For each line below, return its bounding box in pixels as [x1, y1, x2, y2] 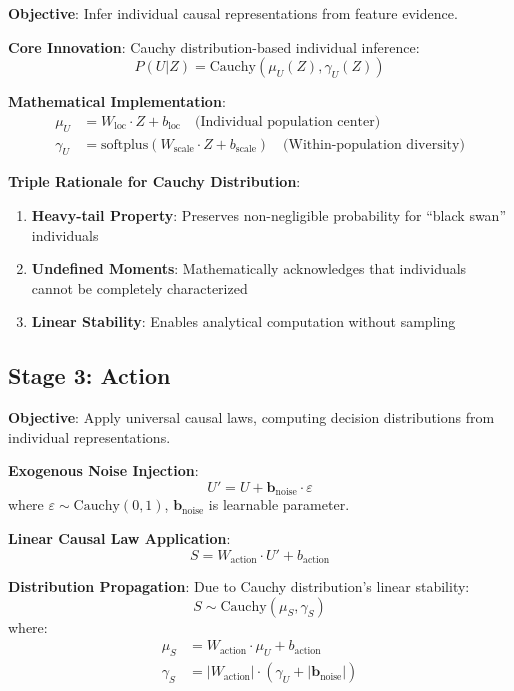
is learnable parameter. [208, 494, 350, 515]
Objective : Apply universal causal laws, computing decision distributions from [8, 407, 495, 428]
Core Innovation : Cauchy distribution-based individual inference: [8, 36, 420, 57]
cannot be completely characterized [31, 277, 248, 298]
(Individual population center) [194, 114, 381, 129]
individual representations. [8, 426, 171, 447]
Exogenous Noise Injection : [8, 460, 199, 481]
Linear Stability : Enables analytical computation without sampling [31, 311, 456, 332]
